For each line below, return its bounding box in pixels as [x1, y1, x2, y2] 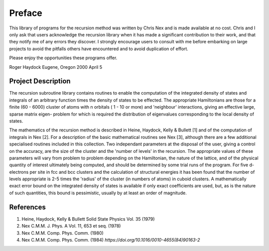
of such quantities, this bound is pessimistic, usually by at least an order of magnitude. [9, 190, 187, 196]
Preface [9, 7, 42, 18]
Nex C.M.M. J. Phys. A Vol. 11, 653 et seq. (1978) [21, 223, 121, 229]
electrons [9, 169, 29, 175]
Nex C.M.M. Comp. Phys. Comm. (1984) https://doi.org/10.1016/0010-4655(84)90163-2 [21, 237, 200, 243]
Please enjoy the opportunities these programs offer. [9, 55, 118, 61]
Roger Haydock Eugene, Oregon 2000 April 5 [9, 64, 102, 70]
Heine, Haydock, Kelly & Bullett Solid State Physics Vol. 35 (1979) [21, 216, 155, 222]
